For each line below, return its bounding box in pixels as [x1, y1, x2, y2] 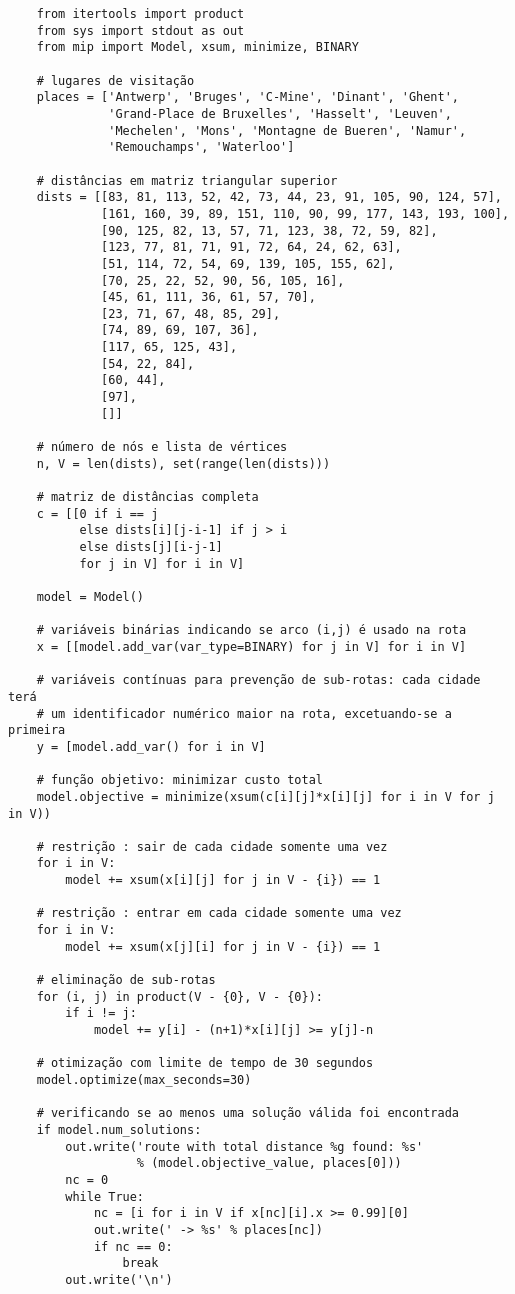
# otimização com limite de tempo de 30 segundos [36, 1056, 374, 1071]
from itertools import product [36, 7, 245, 21]
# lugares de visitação [36, 73, 195, 88]
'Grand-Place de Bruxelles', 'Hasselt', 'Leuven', [108, 106, 452, 121]
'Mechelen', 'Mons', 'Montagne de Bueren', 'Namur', [108, 123, 467, 138]
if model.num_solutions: [36, 1122, 202, 1137]
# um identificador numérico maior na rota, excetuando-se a [36, 706, 452, 721]
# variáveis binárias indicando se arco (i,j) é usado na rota [36, 623, 467, 638]
